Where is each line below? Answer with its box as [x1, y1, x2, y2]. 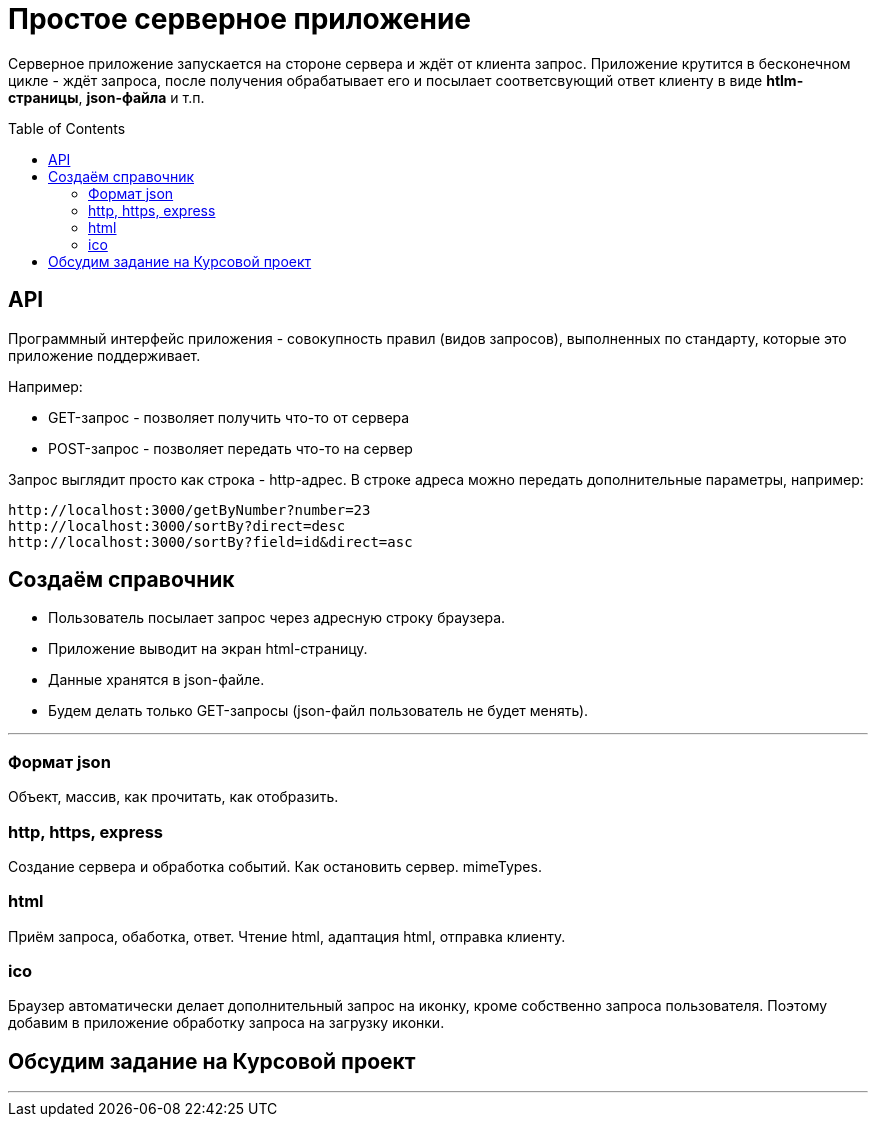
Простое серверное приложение [8, 2, 472, 36]
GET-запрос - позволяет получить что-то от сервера [48, 408, 410, 426]
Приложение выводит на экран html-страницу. [48, 640, 368, 658]
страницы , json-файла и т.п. [8, 88, 205, 106]
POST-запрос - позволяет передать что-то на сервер [48, 439, 413, 457]
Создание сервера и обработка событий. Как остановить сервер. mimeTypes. [8, 857, 542, 875]
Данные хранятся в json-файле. [48, 671, 265, 689]
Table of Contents [8, 119, 126, 137]
